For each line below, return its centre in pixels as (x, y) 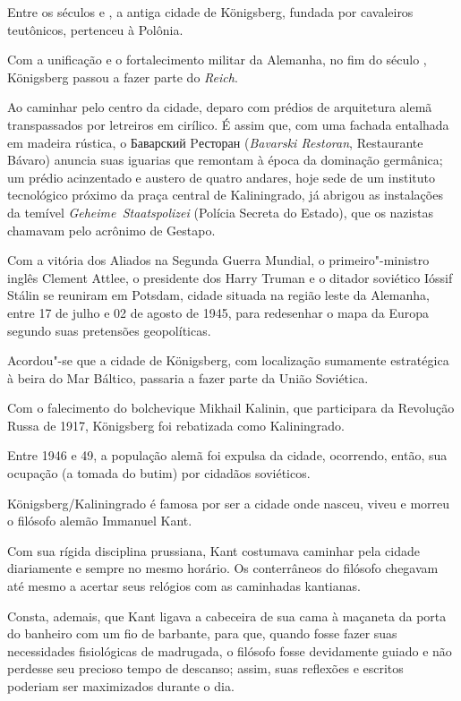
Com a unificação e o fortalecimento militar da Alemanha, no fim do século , (217, 60)
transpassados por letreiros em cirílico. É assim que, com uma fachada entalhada (228, 124)
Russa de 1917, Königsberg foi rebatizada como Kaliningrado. (176, 425)
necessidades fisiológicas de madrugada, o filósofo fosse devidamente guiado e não (230, 650)
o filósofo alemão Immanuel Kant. (100, 521)
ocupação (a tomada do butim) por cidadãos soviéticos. (159, 473)
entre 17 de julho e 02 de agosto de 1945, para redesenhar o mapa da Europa (218, 312)
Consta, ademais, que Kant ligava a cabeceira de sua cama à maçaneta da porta (227, 616)
